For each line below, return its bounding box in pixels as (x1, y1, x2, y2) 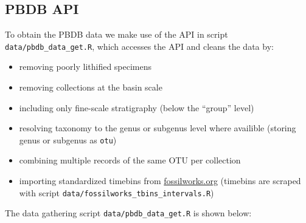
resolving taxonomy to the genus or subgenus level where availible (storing (19, 122, 296, 134)
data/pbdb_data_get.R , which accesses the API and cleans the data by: (5, 39, 274, 52)
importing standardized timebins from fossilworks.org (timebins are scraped (19, 174, 301, 187)
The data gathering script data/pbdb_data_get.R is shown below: (5, 207, 252, 219)
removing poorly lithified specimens (19, 60, 152, 73)
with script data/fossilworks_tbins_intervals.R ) (19, 186, 214, 199)
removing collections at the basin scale (19, 81, 162, 94)
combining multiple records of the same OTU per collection (19, 154, 241, 166)
